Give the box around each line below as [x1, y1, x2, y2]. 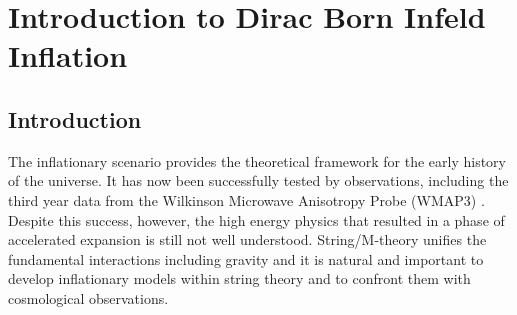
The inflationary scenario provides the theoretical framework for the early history [8, 150, 506, 171]
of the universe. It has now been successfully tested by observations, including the [8, 170, 509, 191]
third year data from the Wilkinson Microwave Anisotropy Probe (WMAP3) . [8, 189, 485, 210]
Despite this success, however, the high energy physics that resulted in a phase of [8, 209, 505, 230]
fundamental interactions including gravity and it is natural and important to [8, 248, 484, 269]
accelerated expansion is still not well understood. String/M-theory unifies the [8, 229, 487, 250]
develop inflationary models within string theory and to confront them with [8, 268, 471, 289]
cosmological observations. [8, 287, 169, 308]
